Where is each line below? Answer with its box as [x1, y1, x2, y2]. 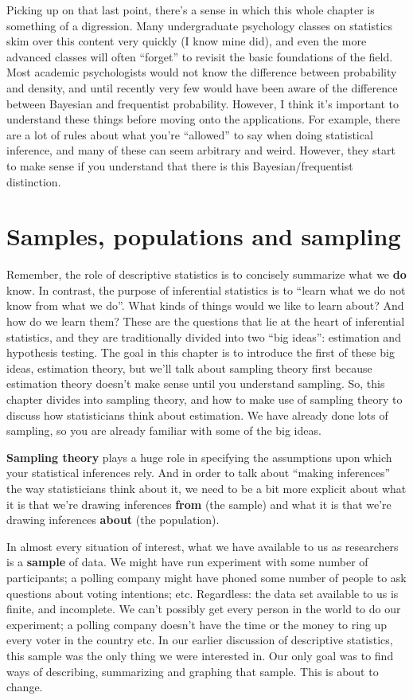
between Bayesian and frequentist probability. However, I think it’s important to [6, 95, 399, 111]
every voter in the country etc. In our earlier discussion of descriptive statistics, [6, 632, 393, 648]
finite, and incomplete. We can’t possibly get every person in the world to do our [6, 600, 401, 617]
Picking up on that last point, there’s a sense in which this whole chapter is [6, 2, 375, 18]
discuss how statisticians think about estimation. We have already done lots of [6, 406, 388, 423]
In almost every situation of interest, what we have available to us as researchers [6, 538, 399, 554]
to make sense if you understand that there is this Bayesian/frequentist [6, 157, 353, 174]
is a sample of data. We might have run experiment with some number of [6, 553, 368, 570]
